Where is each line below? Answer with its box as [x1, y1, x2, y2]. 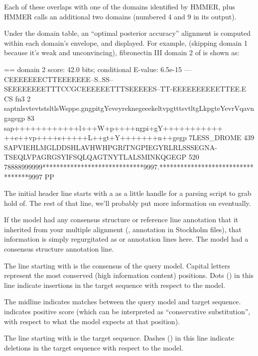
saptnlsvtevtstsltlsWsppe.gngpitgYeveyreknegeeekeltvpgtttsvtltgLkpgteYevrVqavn [4, 103, 255, 113]
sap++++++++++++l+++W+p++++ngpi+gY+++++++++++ [4, 122, 223, 133]
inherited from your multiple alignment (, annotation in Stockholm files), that [4, 224, 242, 234]
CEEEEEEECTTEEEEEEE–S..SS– [4, 74, 114, 84]
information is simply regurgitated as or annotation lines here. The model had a [4, 234, 249, 244]
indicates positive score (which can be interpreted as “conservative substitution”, [4, 306, 251, 317]
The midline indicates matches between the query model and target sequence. [4, 296, 241, 307]
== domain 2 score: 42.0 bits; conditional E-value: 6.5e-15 [4, 64, 182, 74]
